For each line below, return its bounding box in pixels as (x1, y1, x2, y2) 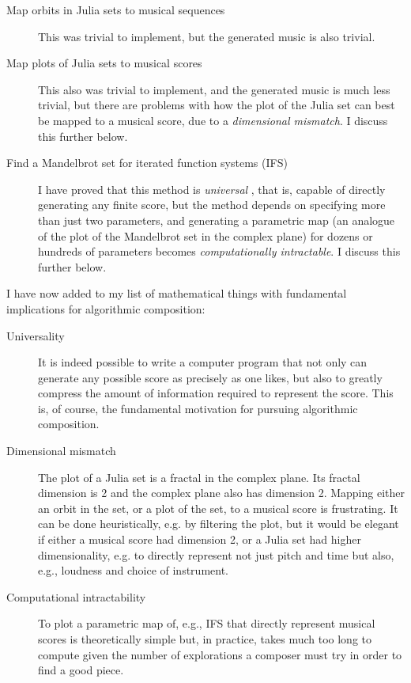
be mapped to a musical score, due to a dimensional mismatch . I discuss (38, 112, 388, 128)
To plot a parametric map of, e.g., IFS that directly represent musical (38, 615, 375, 632)
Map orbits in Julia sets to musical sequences (6, 2, 225, 17)
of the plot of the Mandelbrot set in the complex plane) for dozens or (38, 227, 373, 244)
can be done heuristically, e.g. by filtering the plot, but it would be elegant (38, 515, 399, 532)
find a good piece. (38, 662, 124, 678)
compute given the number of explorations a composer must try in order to (38, 646, 402, 662)
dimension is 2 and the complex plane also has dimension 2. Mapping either (38, 484, 405, 501)
